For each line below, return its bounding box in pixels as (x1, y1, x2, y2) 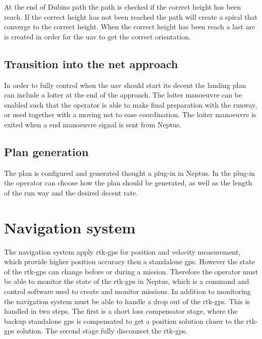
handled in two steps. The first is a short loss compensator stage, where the (4, 306, 238, 316)
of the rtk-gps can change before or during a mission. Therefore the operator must (4, 266, 258, 276)
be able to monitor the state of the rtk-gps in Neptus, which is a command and (4, 276, 249, 286)
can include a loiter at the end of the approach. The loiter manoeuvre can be (4, 89, 242, 100)
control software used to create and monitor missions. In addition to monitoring (4, 286, 251, 297)
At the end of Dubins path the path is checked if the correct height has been (4, 2, 241, 12)
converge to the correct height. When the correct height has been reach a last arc (4, 21, 255, 32)
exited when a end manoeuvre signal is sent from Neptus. (4, 119, 182, 129)
